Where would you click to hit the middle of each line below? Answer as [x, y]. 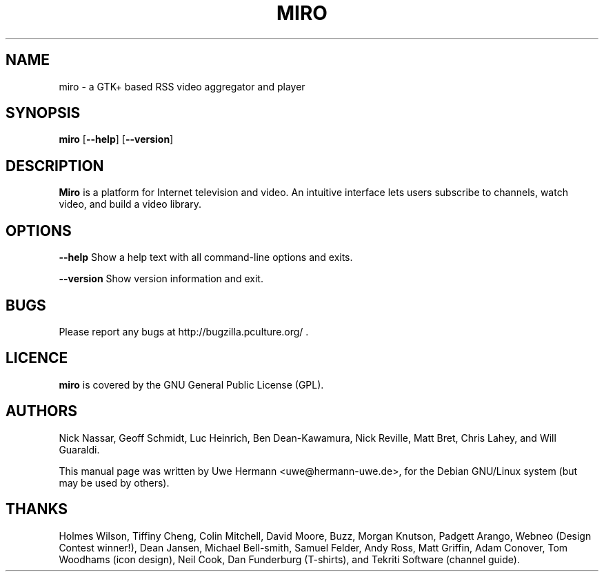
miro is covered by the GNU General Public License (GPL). [191, 384]
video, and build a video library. [130, 204]
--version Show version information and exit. [161, 279]
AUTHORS [42, 411]
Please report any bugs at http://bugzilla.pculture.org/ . [184, 331]
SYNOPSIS [43, 113]
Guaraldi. [79, 449]
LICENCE [37, 358]
